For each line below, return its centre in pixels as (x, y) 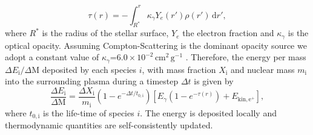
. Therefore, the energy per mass (246, 57)
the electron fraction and (228, 33)
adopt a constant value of (52, 57)
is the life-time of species (89, 112)
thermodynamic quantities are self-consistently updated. (109, 124)
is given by (214, 81)
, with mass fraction (179, 69)
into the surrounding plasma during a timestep (92, 81)
